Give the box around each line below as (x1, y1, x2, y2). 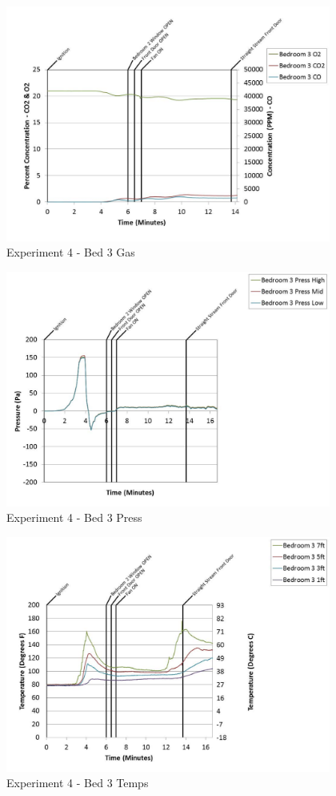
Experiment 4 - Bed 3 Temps (6, 774, 149, 791)
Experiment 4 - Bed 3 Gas (6, 244, 135, 261)
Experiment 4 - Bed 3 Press (6, 509, 142, 526)
